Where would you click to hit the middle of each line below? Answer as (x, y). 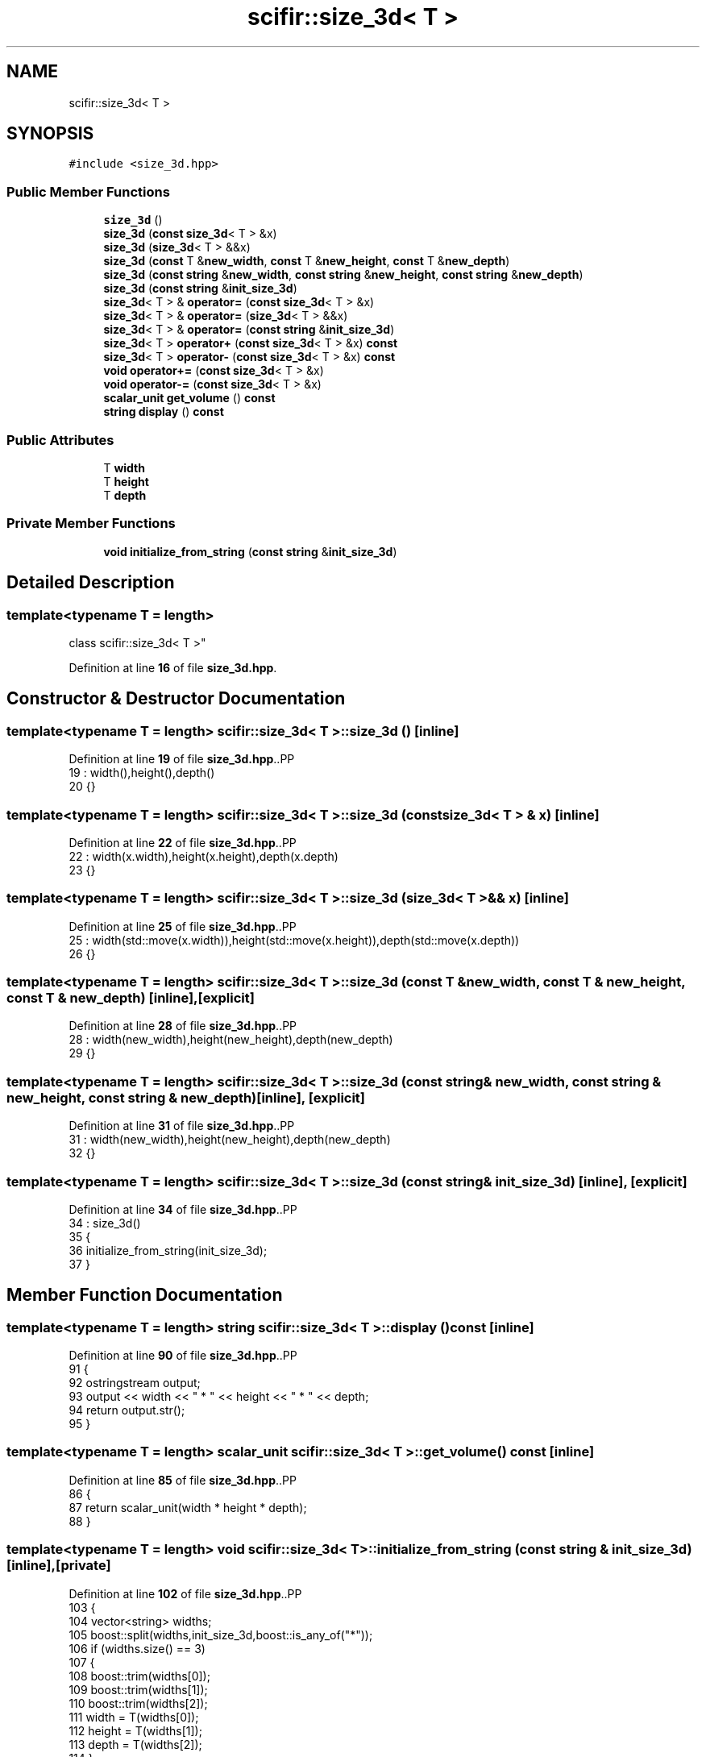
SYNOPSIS (50, 134)
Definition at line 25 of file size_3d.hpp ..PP (183, 926)
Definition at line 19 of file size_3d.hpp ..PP (182, 759)
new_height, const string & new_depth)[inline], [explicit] (186, 1097)
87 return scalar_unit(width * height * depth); (188, 1507)
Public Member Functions (88, 191)
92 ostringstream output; (135, 1383)
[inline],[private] (59, 1566)
